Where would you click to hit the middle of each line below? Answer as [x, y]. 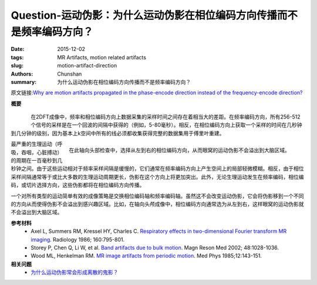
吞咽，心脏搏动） [42, 152]
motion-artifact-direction [87, 66]
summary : [24, 82]
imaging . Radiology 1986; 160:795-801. [78, 239]
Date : [18, 49]
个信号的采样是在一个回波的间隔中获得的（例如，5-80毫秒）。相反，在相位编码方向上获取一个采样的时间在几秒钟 [166, 125]
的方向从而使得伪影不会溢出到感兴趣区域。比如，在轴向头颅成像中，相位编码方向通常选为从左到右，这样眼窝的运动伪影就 [157, 204]
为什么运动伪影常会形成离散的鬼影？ [75, 272]
